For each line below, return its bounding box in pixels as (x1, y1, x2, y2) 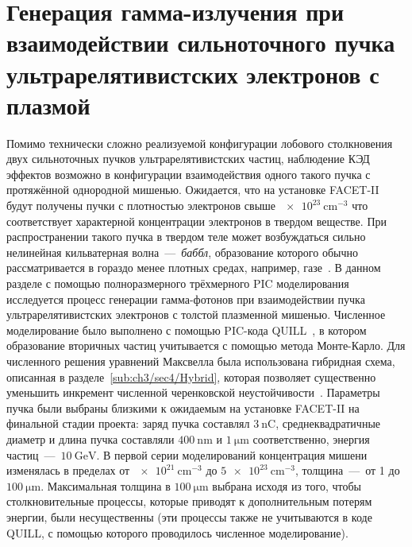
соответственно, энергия (252, 430, 370, 447)
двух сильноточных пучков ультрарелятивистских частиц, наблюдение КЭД (6, 150, 370, 167)
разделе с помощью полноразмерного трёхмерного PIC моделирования (6, 275, 349, 292)
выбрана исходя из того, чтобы (212, 477, 361, 494)
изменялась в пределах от (6, 462, 130, 479)
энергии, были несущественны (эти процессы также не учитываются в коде (6, 508, 372, 525)
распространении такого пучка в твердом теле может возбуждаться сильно (6, 228, 366, 245)
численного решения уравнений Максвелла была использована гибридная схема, (6, 353, 395, 369)
